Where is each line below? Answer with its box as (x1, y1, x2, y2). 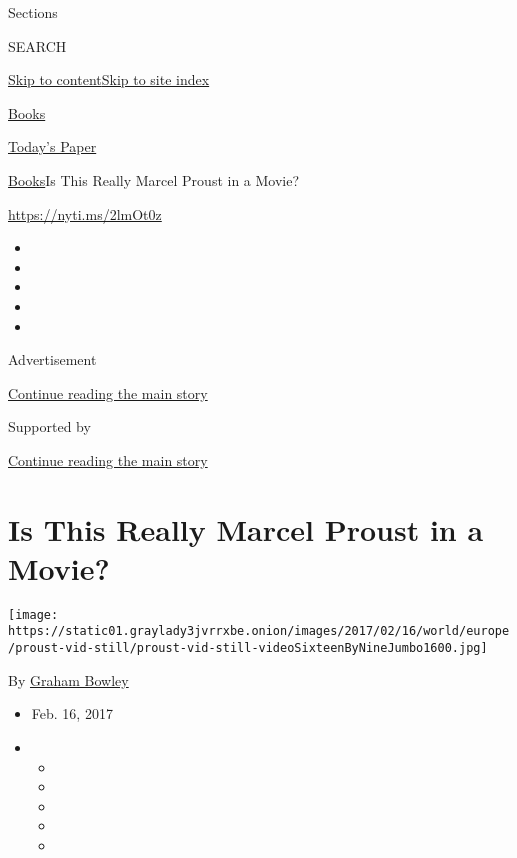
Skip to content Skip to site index (8, 69, 210, 90)
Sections (8, 2, 58, 22)
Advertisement (8, 349, 97, 370)
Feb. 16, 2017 (31, 703, 113, 724)
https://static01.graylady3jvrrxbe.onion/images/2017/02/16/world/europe (8, 624, 510, 639)
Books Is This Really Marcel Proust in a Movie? (8, 169, 300, 190)
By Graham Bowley (8, 669, 129, 690)
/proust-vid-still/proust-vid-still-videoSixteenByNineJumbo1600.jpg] (8, 641, 488, 656)
